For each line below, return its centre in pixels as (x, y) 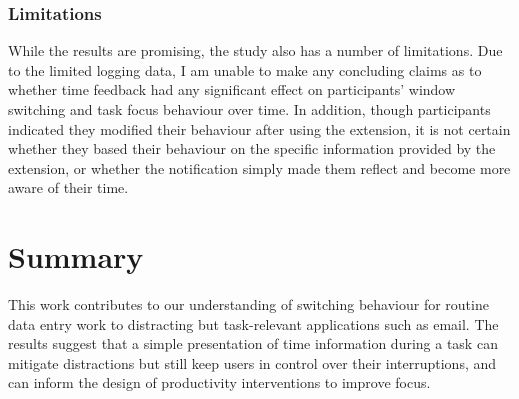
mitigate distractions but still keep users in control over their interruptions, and (252, 362)
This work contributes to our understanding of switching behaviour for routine (248, 304)
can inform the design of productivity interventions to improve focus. (219, 382)
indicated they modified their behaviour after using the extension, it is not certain (259, 128)
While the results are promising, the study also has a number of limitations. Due (255, 50)
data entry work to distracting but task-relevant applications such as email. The (253, 323)
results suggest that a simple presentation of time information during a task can (253, 343)
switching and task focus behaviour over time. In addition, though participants (249, 109)
